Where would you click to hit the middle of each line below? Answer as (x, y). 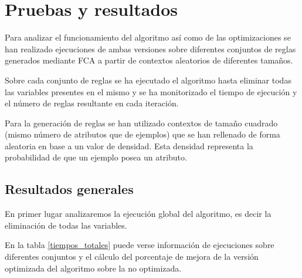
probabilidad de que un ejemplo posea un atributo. (96, 157)
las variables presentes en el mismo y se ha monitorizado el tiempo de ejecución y (151, 91)
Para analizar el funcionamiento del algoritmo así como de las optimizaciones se (148, 37)
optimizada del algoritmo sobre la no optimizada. (93, 268)
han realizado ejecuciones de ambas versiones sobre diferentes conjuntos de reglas (150, 48)
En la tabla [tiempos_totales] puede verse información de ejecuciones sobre (140, 245)
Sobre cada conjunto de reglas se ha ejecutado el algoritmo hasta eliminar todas (148, 80)
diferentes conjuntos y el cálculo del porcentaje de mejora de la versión (132, 257)
